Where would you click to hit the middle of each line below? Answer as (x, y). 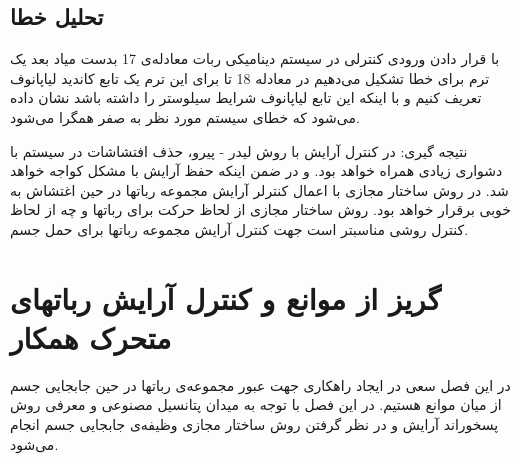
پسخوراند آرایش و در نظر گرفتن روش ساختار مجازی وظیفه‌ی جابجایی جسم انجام (254, 424)
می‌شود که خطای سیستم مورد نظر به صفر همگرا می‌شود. (185, 116)
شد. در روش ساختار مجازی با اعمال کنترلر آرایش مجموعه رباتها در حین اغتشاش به (259, 189)
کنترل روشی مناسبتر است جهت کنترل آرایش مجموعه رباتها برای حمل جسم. (239, 228)
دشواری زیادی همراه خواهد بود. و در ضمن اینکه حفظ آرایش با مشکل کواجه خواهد (256, 170)
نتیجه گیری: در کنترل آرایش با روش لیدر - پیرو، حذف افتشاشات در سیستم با (239, 150)
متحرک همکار (91, 336)
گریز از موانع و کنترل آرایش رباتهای (225, 297)
